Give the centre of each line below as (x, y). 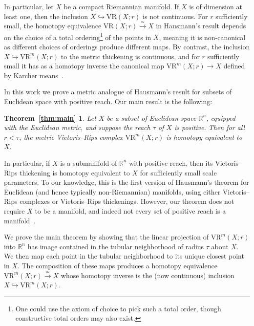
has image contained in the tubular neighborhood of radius (116, 246)
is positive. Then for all (209, 127)
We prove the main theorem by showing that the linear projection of (106, 237)
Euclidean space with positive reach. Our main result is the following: (108, 101)
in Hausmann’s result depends (201, 26)
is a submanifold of (89, 163)
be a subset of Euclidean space (151, 118)
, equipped (221, 118)
